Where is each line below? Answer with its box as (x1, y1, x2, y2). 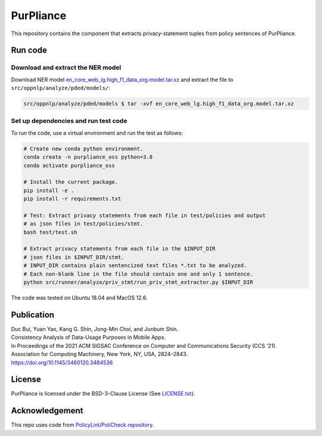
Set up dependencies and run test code (11, 117, 128, 125)
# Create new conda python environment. (23, 145, 143, 152)
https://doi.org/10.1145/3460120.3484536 (11, 358, 113, 366)
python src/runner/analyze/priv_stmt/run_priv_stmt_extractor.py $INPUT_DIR (23, 279, 253, 286)
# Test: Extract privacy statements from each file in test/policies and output (23, 212, 266, 219)
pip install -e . (23, 187, 75, 194)
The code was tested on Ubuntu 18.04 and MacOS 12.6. (11, 294, 148, 301)
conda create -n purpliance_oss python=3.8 (23, 154, 153, 160)
